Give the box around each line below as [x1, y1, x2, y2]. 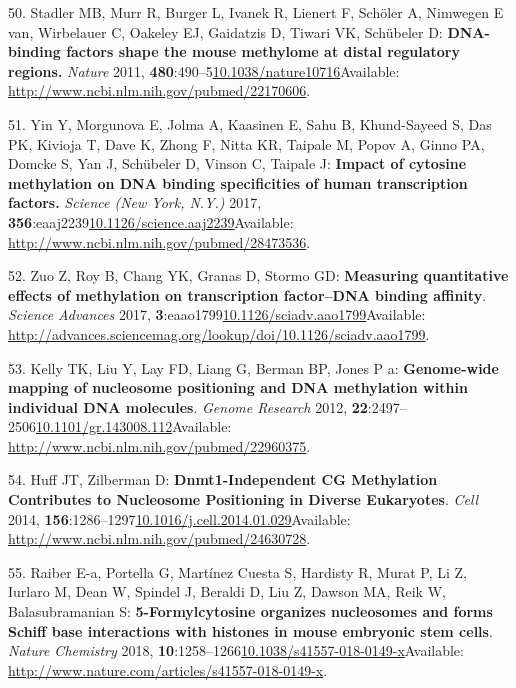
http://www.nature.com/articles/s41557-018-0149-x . [8, 659, 328, 680]
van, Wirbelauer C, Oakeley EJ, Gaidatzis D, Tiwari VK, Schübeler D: [8, 21, 443, 42]
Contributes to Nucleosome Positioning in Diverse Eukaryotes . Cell [8, 489, 479, 510]
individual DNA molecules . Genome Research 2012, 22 [8, 396, 368, 417]
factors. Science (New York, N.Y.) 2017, [8, 192, 262, 213]
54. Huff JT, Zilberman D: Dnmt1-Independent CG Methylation [8, 469, 438, 490]
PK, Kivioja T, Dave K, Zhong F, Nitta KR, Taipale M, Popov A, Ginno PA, [8, 133, 485, 154]
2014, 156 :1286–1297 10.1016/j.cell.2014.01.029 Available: [8, 508, 351, 529]
